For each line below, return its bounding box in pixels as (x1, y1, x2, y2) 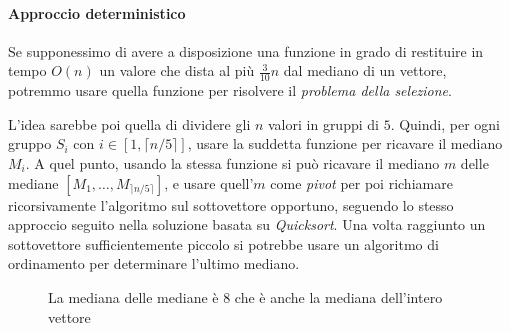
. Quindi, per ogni (390, 113, 500, 134)
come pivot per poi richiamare (270, 172, 453, 193)
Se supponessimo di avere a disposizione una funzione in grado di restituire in (8, 40, 484, 61)
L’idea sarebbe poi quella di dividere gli (8, 113, 251, 134)
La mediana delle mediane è (48, 286, 219, 307)
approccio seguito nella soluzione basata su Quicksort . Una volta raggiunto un (8, 214, 486, 235)
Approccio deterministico (8, 2, 186, 23)
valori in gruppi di (268, 113, 379, 134)
